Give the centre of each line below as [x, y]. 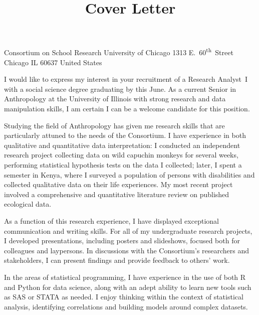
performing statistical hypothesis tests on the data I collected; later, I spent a [123, 164]
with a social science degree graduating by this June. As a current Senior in [120, 89]
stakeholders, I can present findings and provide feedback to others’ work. [117, 260]
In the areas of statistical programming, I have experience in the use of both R [125, 277]
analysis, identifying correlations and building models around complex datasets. [126, 306]
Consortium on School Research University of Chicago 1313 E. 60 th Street [119, 52]
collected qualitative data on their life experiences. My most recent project [118, 184]
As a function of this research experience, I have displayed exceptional [111, 220]
